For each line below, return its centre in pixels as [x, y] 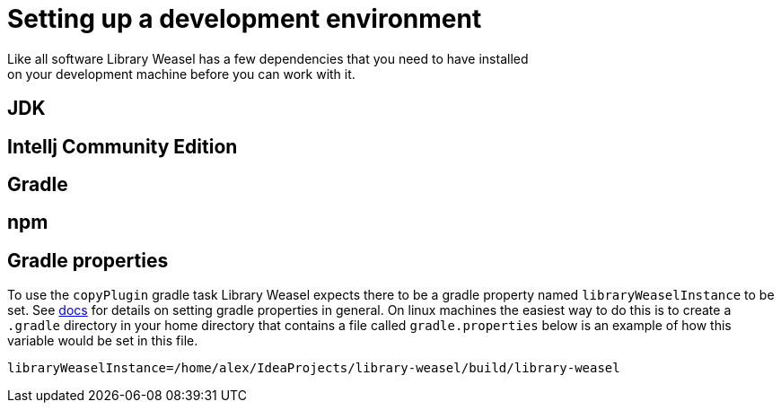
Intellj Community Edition [123, 146]
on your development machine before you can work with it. [181, 74]
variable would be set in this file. [103, 341]
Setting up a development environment [245, 19]
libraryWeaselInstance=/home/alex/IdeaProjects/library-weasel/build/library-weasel [314, 368]
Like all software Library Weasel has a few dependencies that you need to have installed [268, 58]
